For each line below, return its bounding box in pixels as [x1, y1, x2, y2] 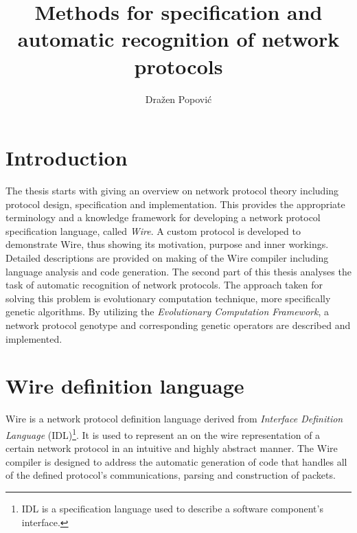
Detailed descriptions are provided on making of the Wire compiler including [5, 251, 329, 264]
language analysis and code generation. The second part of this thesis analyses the [5, 264, 352, 278]
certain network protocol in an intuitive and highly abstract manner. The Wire [5, 441, 338, 455]
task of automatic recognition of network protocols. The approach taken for [5, 277, 323, 292]
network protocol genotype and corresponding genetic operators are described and [5, 317, 351, 332]
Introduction [5, 144, 128, 172]
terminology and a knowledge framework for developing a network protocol [5, 210, 321, 225]
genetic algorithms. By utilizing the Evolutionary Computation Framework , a [5, 304, 329, 319]
